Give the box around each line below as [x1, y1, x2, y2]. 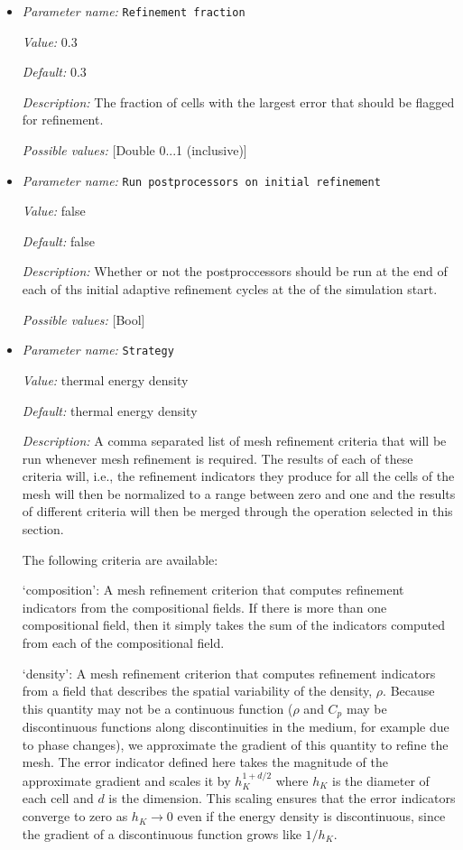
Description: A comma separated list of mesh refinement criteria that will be [22, 431, 447, 450]
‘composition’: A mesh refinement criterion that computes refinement [22, 580, 404, 599]
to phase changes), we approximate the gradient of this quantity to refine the [22, 735, 449, 753]
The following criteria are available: [22, 550, 218, 568]
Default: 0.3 [22, 62, 87, 81]
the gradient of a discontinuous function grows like [22, 824, 301, 843]
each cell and [22, 789, 94, 808]
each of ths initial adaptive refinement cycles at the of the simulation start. [22, 280, 438, 299]
